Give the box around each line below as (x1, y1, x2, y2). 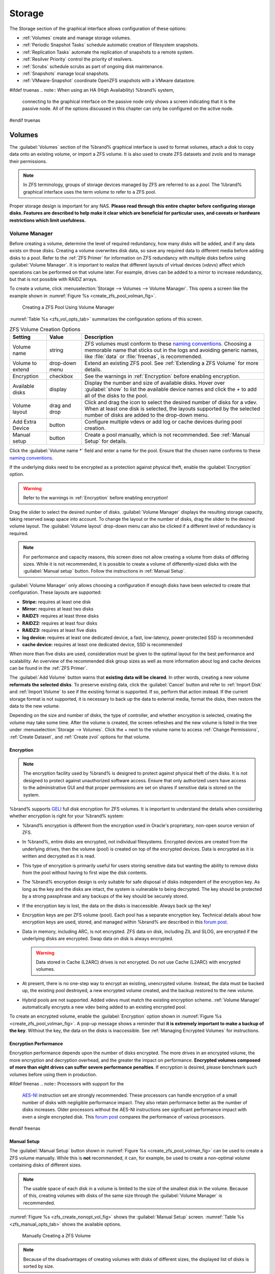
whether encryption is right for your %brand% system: (9, 813, 124, 819)
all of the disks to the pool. (84, 392, 148, 400)
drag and (49, 402, 71, 409)
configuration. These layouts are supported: (9, 589, 102, 596)
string (49, 347, 64, 354)
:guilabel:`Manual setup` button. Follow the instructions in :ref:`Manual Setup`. (23, 568, 186, 574)
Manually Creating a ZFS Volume (22, 1232, 91, 1238)
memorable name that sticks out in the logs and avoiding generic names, (84, 347, 259, 354)
